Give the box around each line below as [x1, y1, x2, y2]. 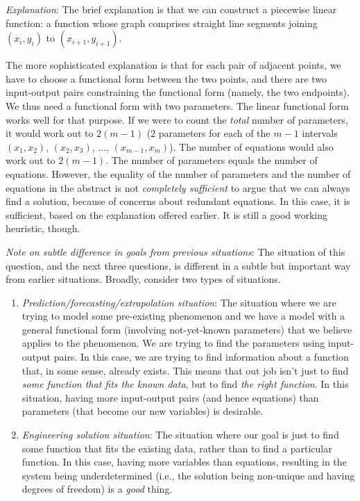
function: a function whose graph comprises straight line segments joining [6, 15, 318, 30]
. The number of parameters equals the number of [105, 153, 318, 167]
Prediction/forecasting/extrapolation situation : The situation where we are [22, 295, 336, 309]
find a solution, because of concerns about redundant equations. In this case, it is [6, 194, 350, 208]
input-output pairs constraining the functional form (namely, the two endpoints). [6, 85, 350, 99]
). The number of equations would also [169, 139, 334, 154]
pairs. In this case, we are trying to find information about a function [53, 350, 349, 364]
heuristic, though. [6, 221, 80, 236]
